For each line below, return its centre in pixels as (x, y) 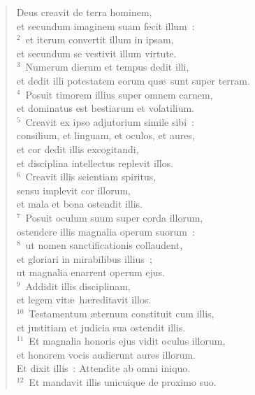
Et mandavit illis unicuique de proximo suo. (123, 382)
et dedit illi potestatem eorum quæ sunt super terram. (133, 80)
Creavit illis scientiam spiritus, (91, 177)
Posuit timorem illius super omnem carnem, (119, 94)
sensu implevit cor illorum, (73, 190)
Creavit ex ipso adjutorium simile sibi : (110, 121)
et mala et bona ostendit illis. (80, 204)
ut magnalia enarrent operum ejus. (90, 272)
